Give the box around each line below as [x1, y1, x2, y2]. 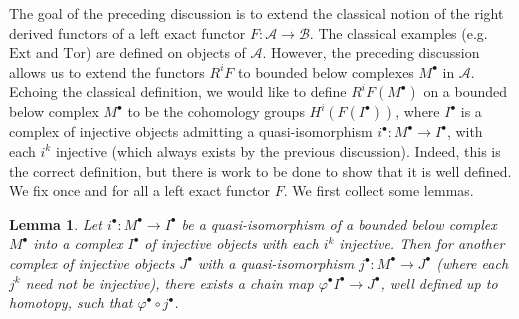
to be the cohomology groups [127, 101, 305, 122]
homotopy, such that [9, 292, 133, 313]
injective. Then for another [339, 233, 505, 254]
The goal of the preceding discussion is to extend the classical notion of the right [9, 3, 504, 23]
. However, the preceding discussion [262, 42, 480, 63]
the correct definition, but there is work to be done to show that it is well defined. [9, 160, 512, 181]
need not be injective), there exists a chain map [25, 272, 314, 293]
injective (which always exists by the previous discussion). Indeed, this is [55, 140, 501, 161]
